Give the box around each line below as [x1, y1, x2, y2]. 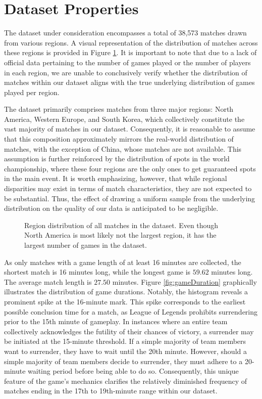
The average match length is [4, 276, 92, 287]
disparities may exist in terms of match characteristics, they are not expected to [4, 183, 252, 194]
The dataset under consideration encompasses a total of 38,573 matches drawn [4, 27, 247, 38]
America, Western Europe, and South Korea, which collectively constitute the [4, 113, 245, 124]
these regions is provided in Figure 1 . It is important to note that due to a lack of [4, 47, 257, 58]
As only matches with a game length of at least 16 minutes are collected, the [4, 256, 241, 267]
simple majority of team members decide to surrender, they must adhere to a [4, 356, 243, 366]
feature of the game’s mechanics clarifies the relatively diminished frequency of [4, 375, 247, 386]
